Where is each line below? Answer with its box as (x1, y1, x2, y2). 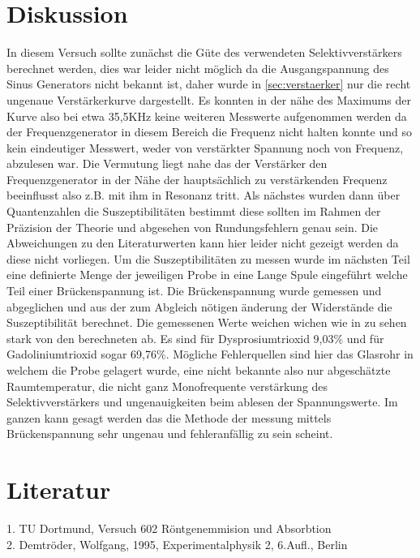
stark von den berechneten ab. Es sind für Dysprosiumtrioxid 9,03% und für (6, 329, 384, 346)
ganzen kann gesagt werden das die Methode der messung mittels (6, 409, 332, 426)
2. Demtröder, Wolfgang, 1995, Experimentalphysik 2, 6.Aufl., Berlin (6, 535, 348, 552)
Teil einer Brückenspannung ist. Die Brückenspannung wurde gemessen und (6, 282, 382, 299)
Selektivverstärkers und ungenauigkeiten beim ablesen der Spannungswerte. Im (6, 393, 398, 410)
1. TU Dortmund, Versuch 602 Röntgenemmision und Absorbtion (6, 520, 332, 537)
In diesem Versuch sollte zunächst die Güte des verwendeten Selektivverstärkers (6, 44, 402, 61)
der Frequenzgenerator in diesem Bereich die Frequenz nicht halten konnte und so (6, 123, 412, 140)
